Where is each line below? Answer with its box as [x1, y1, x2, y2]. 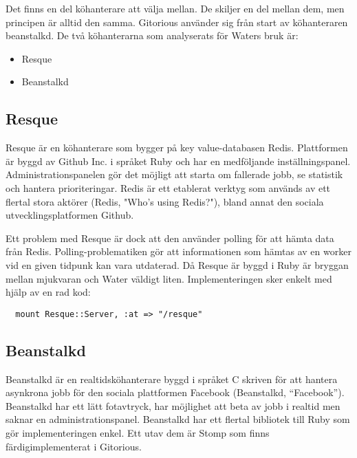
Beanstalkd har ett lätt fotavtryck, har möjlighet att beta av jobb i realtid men [6, 398, 340, 413]
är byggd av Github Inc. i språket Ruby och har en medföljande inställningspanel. [6, 153, 351, 168]
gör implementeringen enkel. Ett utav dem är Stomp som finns [6, 425, 270, 439]
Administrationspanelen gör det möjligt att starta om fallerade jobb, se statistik [6, 167, 343, 182]
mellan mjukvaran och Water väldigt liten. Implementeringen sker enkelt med [6, 271, 332, 285]
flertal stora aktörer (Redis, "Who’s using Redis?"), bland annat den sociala [6, 194, 324, 208]
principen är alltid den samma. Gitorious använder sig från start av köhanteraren [6, 14, 348, 29]
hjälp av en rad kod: [6, 285, 91, 299]
